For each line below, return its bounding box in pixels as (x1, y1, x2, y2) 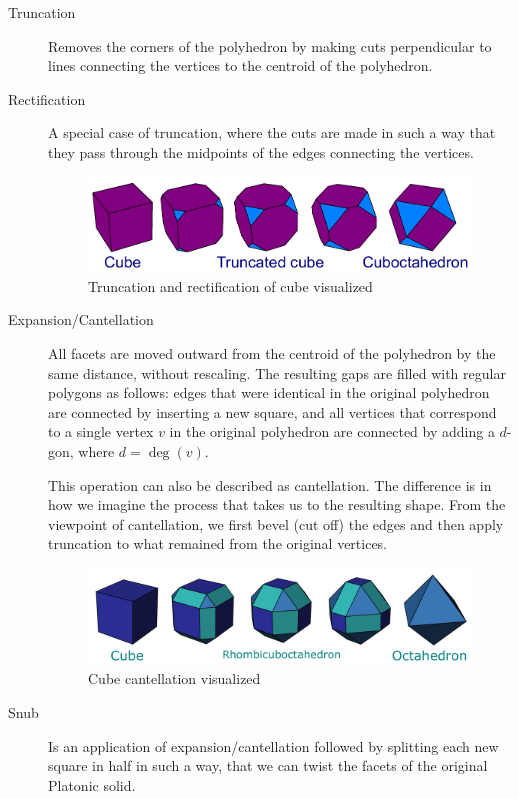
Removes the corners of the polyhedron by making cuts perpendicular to (48, 35, 492, 56)
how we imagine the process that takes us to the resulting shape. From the (48, 494, 506, 515)
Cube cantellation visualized (88, 668, 261, 689)
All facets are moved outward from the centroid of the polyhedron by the (48, 343, 496, 364)
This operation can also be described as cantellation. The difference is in (48, 474, 492, 495)
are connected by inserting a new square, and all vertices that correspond (48, 401, 497, 422)
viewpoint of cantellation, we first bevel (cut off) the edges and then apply (48, 513, 504, 534)
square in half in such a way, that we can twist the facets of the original (48, 755, 488, 776)
